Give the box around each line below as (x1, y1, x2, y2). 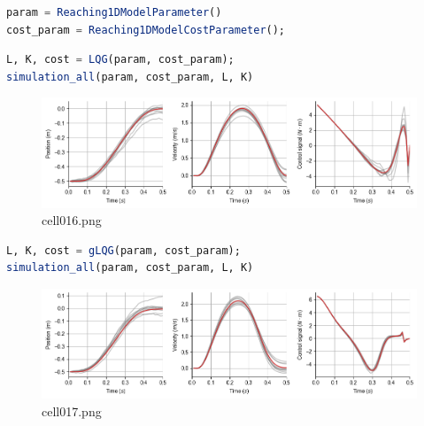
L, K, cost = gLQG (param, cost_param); (6, 244, 241, 257)
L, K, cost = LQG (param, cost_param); (6, 53, 235, 66)
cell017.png (42, 401, 102, 420)
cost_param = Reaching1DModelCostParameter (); (6, 23, 286, 36)
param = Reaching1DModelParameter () (6, 6, 222, 19)
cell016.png (42, 211, 102, 229)
